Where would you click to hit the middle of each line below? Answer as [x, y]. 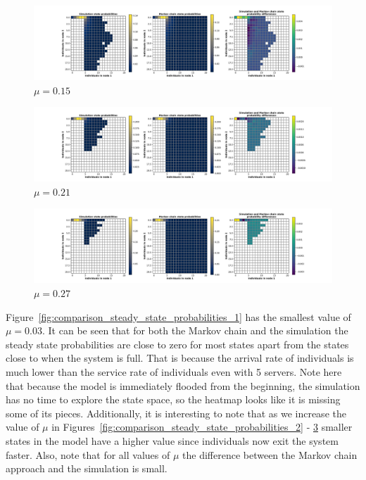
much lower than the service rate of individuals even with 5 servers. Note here [174, 371]
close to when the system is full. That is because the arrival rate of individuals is [180, 358]
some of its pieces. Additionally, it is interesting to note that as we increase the [176, 413]
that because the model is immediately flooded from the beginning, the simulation [183, 385]
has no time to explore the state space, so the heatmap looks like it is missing [173, 399]
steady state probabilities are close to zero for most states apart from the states [177, 344]
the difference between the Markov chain [270, 454]
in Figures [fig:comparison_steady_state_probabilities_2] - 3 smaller [202, 427]
